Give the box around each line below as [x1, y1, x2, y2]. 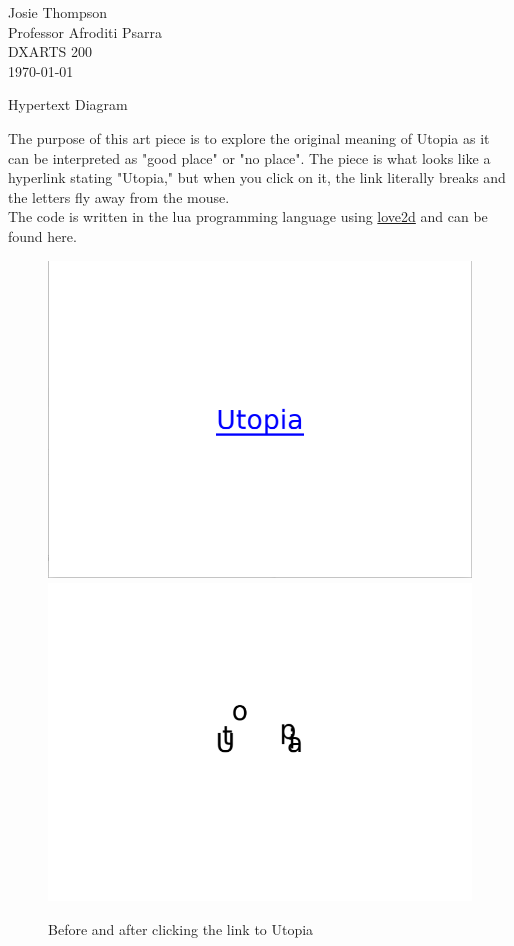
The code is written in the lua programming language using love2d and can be [8, 206, 488, 227]
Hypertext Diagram [8, 94, 128, 115]
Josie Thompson [8, 2, 108, 22]
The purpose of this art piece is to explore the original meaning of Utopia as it [8, 127, 490, 148]
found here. [8, 225, 77, 246]
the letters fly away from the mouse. [8, 186, 230, 207]
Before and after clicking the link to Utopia [48, 918, 314, 939]
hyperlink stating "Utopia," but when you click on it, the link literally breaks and [8, 167, 506, 188]
